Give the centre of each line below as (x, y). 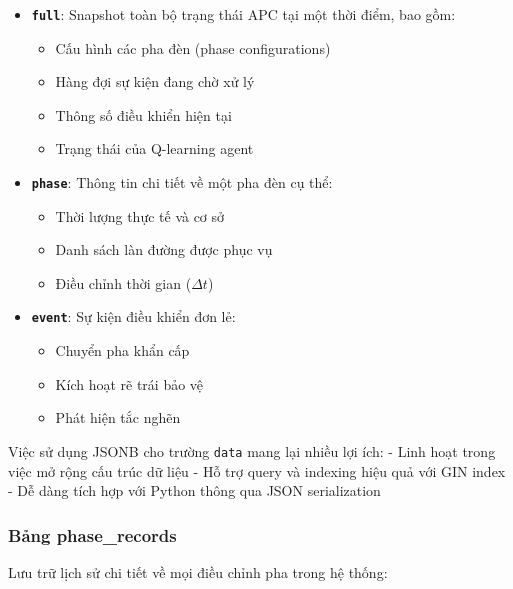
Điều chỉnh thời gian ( (123, 282)
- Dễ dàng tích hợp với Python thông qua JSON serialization (194, 490)
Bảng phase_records (92, 534)
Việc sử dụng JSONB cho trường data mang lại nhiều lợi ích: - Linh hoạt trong (252, 450)
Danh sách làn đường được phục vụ (164, 249)
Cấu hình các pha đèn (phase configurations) (193, 47)
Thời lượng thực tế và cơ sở (140, 215)
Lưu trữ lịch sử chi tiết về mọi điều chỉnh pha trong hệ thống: (198, 571)
